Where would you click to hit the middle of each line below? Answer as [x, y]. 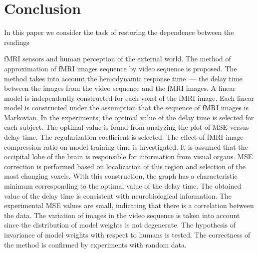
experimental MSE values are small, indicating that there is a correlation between [129, 205]
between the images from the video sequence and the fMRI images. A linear [120, 88]
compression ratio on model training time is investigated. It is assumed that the [126, 146]
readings [17, 42]
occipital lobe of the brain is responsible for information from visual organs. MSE [129, 156]
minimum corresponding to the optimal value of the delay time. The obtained [123, 186]
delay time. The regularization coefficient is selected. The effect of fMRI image [124, 137]
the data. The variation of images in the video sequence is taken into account [122, 215]
